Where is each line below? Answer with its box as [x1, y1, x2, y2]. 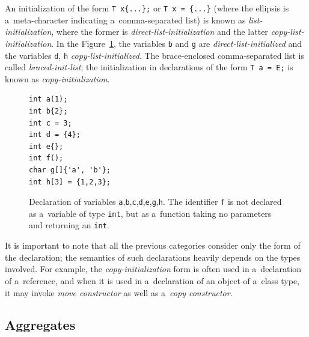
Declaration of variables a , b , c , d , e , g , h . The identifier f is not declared [29, 195, 282, 208]
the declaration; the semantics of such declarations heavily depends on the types [5, 250, 301, 263]
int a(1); [29, 95, 68, 104]
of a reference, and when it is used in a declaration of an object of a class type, [5, 274, 300, 287]
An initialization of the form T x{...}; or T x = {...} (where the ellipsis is [5, 2, 289, 14]
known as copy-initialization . [5, 72, 110, 85]
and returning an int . [29, 219, 109, 231]
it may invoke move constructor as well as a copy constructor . [5, 286, 233, 299]
